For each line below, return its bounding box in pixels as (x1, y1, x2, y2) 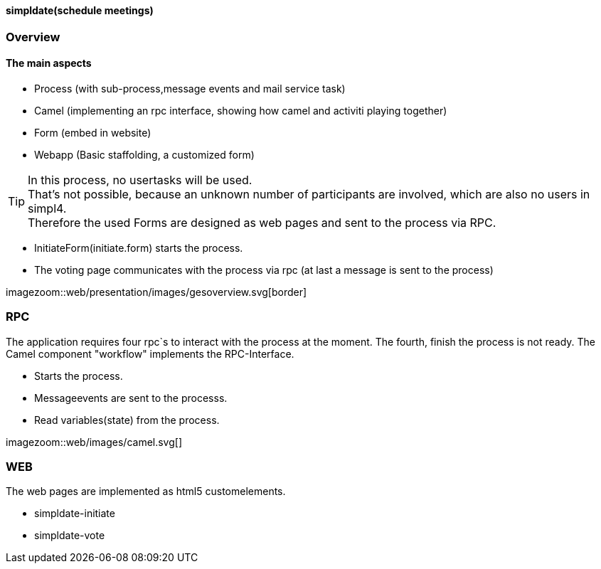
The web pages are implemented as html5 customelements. (6, 485, 286, 498)
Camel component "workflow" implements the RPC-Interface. (6, 347, 294, 360)
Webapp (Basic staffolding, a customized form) (34, 148, 255, 161)
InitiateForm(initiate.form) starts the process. (34, 241, 243, 254)
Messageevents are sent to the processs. (34, 391, 228, 404)
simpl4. (28, 201, 67, 216)
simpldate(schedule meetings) (6, 4, 154, 16)
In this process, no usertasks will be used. (28, 172, 252, 187)
